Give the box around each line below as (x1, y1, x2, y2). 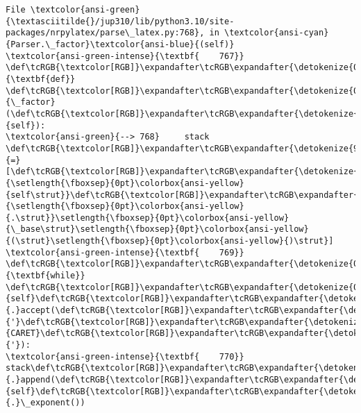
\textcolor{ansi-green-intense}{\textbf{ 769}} (6, 247, 244, 258)
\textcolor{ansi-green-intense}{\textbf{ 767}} (6, 51, 244, 61)
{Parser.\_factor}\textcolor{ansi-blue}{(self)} (6, 39, 235, 49)
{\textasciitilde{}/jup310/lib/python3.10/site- (6, 16, 235, 26)
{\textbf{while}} (6, 271, 85, 281)
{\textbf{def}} (6, 74, 76, 84)
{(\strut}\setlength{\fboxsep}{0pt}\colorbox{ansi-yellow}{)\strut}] (6, 236, 334, 246)
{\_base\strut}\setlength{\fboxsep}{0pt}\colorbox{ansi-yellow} (6, 224, 309, 235)
